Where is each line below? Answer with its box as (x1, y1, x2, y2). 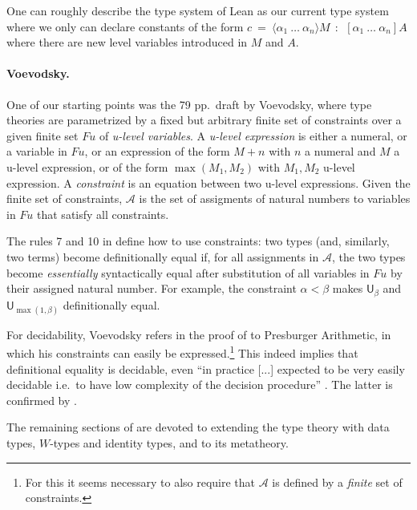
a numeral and (305, 143, 376, 160)
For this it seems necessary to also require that (25, 473, 256, 490)
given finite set (6, 127, 79, 144)
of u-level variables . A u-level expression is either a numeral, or (99, 127, 407, 144)
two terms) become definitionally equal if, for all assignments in (6, 248, 319, 265)
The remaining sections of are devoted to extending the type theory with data (6, 419, 390, 435)
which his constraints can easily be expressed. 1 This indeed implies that (6, 342, 358, 361)
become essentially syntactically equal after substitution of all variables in (6, 264, 370, 281)
